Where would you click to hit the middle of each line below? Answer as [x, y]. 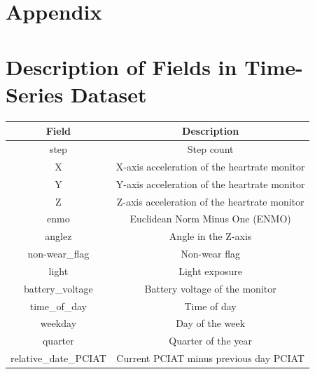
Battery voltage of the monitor [210, 288]
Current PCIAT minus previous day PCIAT [210, 358]
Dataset [109, 94]
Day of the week [211, 323]
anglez [58, 236]
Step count [210, 149]
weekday [58, 323]
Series [35, 94]
